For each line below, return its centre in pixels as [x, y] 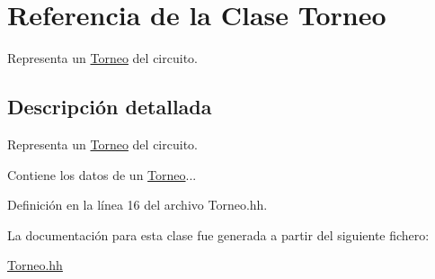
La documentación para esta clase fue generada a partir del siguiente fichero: [218, 234]
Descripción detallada [110, 107]
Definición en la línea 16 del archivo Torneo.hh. [138, 205]
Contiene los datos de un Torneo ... [102, 174]
